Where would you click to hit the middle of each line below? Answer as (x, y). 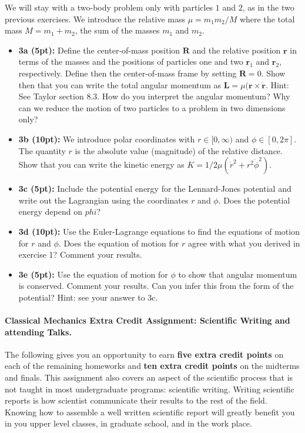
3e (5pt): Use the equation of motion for (93, 274)
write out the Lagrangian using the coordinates (103, 200)
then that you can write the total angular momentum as (120, 84)
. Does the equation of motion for (119, 243)
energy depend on (50, 211)
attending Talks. (38, 332)
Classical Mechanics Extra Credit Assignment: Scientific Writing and (148, 320)
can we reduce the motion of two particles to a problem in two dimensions (152, 107)
